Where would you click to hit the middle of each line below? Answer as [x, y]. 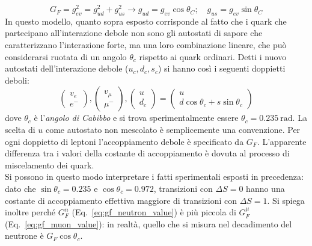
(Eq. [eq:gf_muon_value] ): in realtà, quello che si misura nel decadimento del [148, 223]
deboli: [17, 80]
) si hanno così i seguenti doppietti [222, 68]
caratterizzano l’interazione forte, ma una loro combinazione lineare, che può [146, 45]
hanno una [265, 188]
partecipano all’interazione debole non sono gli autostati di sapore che [134, 33]
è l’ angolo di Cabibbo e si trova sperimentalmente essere [136, 118]
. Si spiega [286, 200]
